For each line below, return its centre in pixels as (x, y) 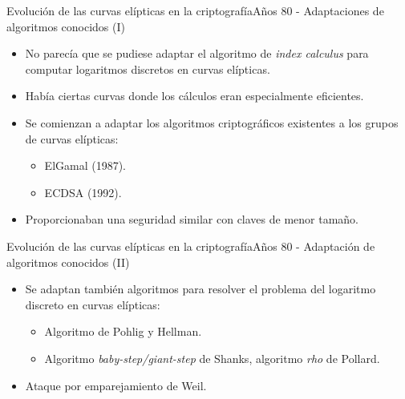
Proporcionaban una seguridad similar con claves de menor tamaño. (192, 219)
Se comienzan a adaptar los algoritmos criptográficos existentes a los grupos (212, 122)
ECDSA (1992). (83, 192)
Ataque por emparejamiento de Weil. (116, 385)
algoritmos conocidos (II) (68, 262)
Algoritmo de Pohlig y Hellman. (123, 331)
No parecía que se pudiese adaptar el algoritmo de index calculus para (197, 53)
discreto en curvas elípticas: (93, 304)
